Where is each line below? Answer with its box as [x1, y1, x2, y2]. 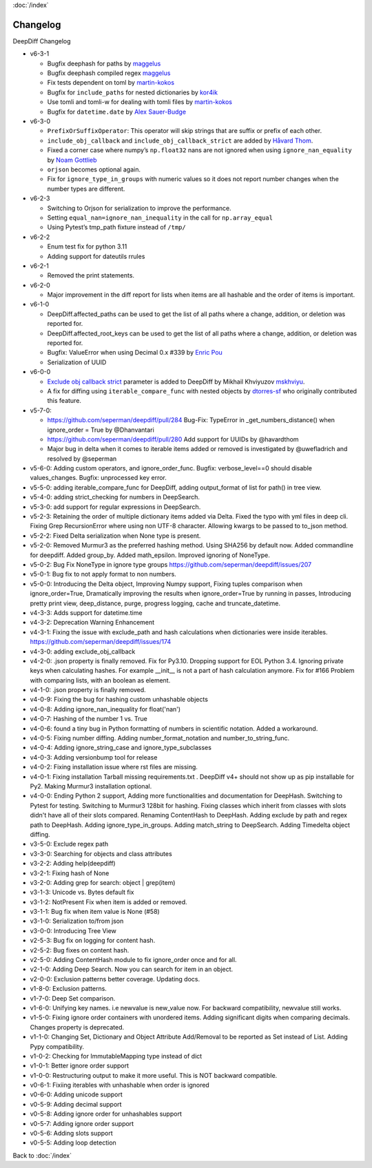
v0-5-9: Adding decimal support [30, 1100, 122, 1108]
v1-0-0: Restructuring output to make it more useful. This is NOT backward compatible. [30, 1071, 278, 1079]
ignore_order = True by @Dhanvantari [47, 426, 154, 434]
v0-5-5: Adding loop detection [30, 1138, 116, 1147]
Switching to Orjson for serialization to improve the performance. [47, 204, 231, 212]
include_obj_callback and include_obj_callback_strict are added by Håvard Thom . [47, 136, 313, 145]
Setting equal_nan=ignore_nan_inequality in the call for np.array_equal [47, 213, 273, 222]
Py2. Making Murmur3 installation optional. [30, 782, 152, 790]
